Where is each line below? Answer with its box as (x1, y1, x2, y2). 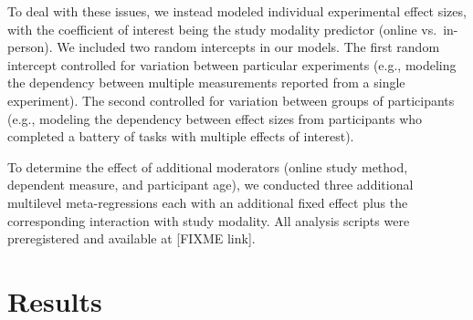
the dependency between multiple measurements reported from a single (7, 73, 405, 92)
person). (7, 37, 53, 57)
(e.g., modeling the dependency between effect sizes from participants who (7, 108, 423, 128)
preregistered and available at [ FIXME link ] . (7, 229, 256, 248)
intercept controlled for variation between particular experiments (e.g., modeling (7, 55, 457, 74)
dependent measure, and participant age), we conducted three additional (7, 175, 414, 194)
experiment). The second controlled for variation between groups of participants (7, 90, 455, 109)
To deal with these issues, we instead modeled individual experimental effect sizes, (7, 2, 467, 20)
